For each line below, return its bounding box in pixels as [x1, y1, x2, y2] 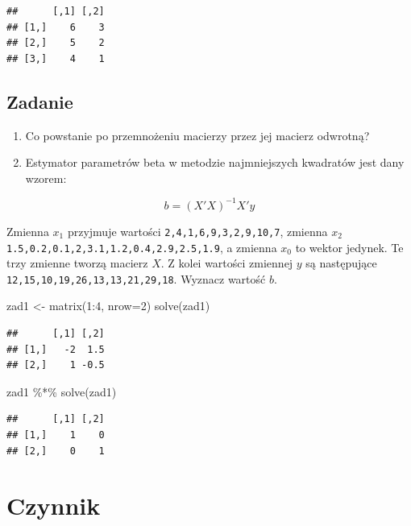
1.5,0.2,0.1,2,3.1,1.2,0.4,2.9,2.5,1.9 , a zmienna [6, 238, 277, 255]
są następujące [305, 255, 377, 271]
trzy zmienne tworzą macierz [6, 255, 148, 271]
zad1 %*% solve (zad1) [6, 383, 117, 400]
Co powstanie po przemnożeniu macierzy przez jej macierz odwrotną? [25, 126, 370, 143]
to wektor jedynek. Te [295, 238, 404, 255]
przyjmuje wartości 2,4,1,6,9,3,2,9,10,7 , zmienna [67, 222, 328, 239]
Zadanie [6, 89, 73, 114]
